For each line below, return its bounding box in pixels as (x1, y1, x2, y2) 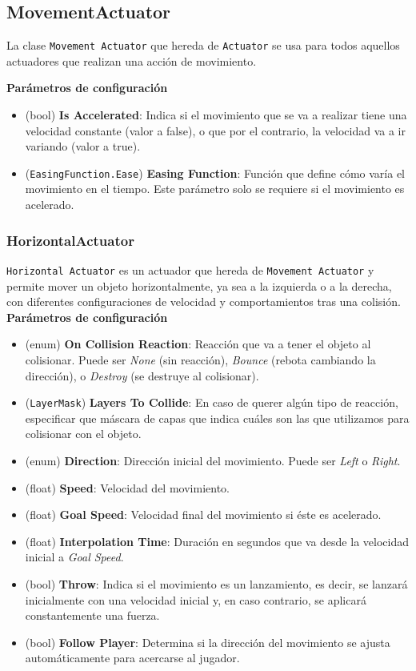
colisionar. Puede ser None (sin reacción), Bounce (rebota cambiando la (25, 351, 376, 368)
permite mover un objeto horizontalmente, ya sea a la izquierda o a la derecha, (6, 277, 392, 294)
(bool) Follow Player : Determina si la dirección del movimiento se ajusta (25, 633, 390, 650)
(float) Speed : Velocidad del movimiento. (25, 479, 230, 496)
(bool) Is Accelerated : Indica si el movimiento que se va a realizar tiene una (25, 106, 407, 123)
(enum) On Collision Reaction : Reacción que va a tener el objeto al (25, 335, 371, 352)
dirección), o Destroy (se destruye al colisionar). (25, 367, 259, 384)
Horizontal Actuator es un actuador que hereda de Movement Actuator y (6, 261, 374, 278)
